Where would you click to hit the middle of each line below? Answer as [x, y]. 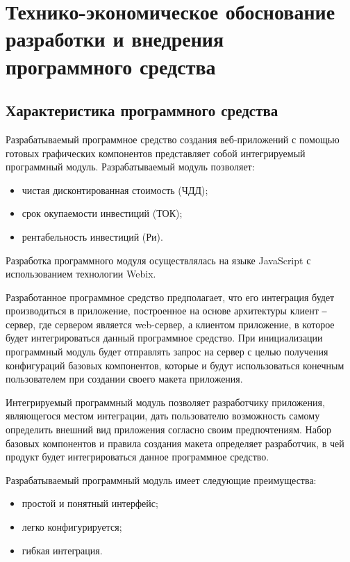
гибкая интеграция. [62, 550]
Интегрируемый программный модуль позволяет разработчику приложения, [165, 402]
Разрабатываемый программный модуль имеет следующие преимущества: [161, 480]
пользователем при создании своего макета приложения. [124, 379]
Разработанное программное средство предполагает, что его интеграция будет [170, 297]
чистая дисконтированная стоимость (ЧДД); [115, 190]
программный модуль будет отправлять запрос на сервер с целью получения [167, 352]
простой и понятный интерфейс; [90, 503]
